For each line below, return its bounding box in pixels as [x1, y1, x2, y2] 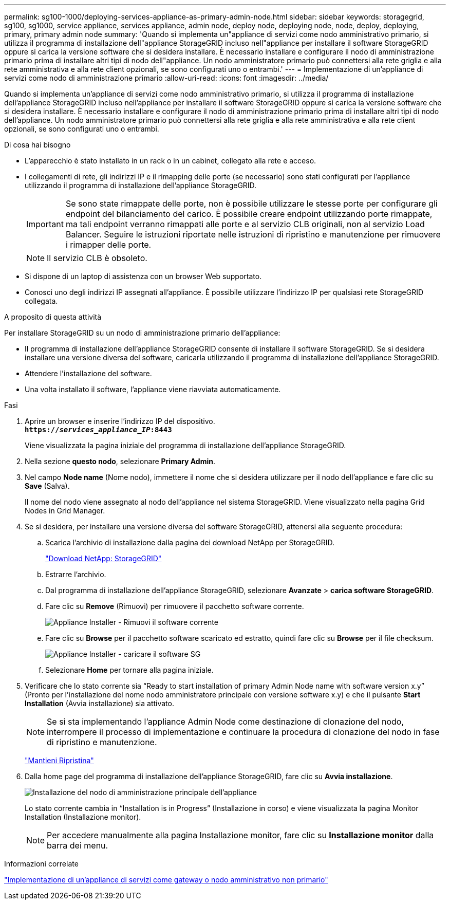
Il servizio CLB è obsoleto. [47, 253, 147, 263]
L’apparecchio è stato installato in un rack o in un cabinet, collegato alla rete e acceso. [25, 156, 316, 165]
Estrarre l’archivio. [45, 570, 106, 579]
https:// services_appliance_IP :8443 [25, 426, 172, 434]
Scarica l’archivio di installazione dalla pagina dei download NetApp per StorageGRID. [45, 538, 334, 547]
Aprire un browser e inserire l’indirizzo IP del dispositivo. [25, 417, 215, 426]
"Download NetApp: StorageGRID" [45, 554, 162, 563]
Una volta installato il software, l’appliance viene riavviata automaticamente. [25, 385, 281, 394]
